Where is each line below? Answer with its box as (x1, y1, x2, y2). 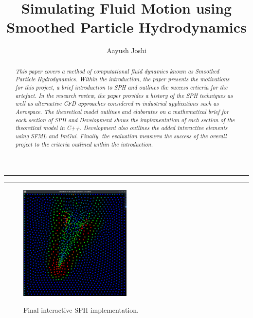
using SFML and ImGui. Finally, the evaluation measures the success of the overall (15, 131, 227, 140)
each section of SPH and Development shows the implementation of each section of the (15, 115, 235, 124)
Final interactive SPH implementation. (23, 304, 139, 315)
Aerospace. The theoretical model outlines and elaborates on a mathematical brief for (15, 107, 229, 115)
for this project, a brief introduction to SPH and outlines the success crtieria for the (15, 83, 228, 92)
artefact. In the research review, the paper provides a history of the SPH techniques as (15, 91, 233, 99)
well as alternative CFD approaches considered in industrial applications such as (15, 99, 219, 108)
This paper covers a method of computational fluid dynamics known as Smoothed (15, 67, 219, 75)
